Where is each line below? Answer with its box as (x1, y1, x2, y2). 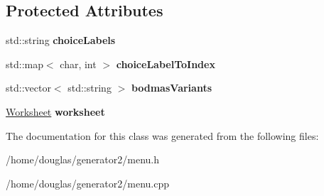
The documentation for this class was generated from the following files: (6, 128, 319, 143)
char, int (60, 56, 97, 71)
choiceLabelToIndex (116, 56, 215, 71)
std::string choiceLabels (6, 33, 116, 48)
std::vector (6, 80, 51, 95)
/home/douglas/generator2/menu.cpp (6, 175, 170, 190)
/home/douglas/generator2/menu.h (6, 152, 160, 167)
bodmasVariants (131, 80, 212, 95)
